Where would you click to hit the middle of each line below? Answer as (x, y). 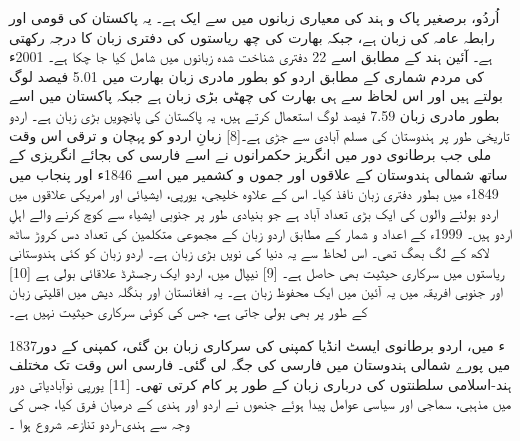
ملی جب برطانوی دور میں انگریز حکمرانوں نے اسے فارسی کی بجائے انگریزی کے (250, 154)
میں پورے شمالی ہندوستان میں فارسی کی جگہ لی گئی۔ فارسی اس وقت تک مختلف (260, 364)
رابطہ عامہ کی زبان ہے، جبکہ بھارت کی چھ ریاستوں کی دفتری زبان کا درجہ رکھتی (252, 36)
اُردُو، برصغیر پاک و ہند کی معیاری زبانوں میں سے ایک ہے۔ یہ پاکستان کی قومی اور (254, 17)
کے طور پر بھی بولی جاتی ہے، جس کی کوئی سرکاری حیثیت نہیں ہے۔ (188, 310)
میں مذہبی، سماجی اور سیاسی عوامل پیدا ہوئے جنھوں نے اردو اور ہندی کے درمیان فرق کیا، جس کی (260, 403)
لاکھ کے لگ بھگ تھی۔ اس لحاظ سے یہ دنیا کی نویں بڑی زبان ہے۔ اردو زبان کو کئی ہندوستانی (249, 252)
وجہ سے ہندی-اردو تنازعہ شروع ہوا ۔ (99, 422)
